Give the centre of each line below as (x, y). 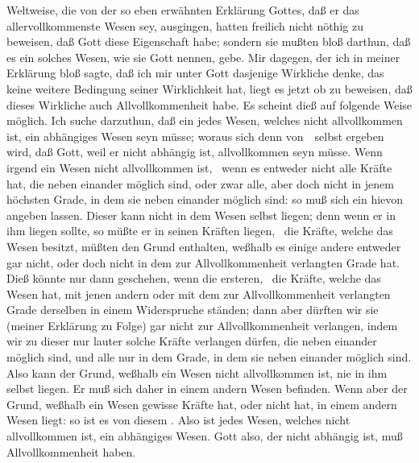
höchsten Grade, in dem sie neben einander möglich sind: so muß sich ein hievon (205, 199)
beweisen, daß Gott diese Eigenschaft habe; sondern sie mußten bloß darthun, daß (209, 41)
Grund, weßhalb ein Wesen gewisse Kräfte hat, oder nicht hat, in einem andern (202, 404)
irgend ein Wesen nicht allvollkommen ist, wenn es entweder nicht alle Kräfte (199, 167)
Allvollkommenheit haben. (71, 451)
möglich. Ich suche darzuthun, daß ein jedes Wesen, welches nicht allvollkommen (205, 120)
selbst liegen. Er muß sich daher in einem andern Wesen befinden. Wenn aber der (207, 389)
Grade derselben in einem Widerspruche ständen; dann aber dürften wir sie (193, 310)
